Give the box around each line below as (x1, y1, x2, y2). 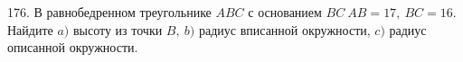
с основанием (248, 3, 322, 21)
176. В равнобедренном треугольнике (7, 3, 212, 21)
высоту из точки (72, 20, 163, 39)
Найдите (7, 20, 53, 39)
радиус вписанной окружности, (198, 20, 371, 39)
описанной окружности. (7, 38, 138, 57)
